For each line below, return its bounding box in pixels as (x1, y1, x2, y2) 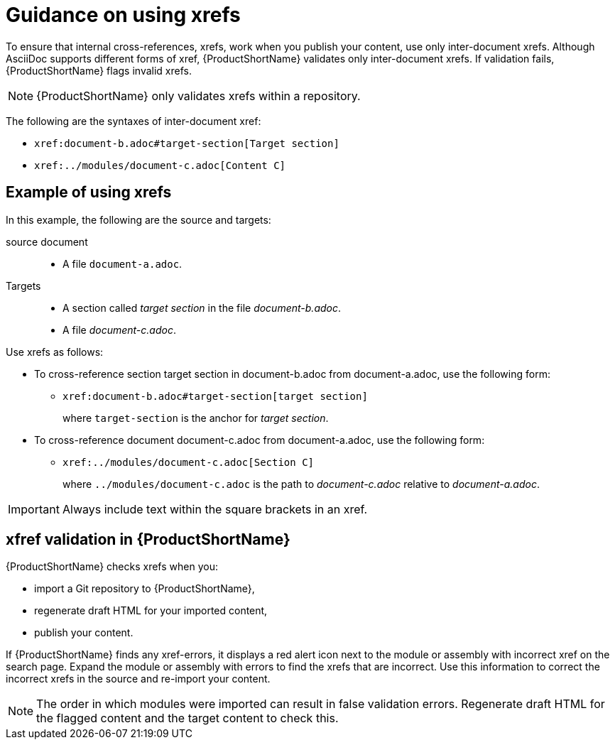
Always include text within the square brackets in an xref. (62, 501, 368, 516)
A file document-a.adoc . (62, 257, 183, 270)
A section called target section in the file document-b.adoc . (62, 301, 342, 314)
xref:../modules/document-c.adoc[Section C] (62, 456, 315, 468)
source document (6, 235, 88, 248)
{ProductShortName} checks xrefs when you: (6, 560, 218, 573)
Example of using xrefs (6, 183, 172, 202)
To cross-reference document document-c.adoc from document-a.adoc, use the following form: (34, 433, 485, 446)
